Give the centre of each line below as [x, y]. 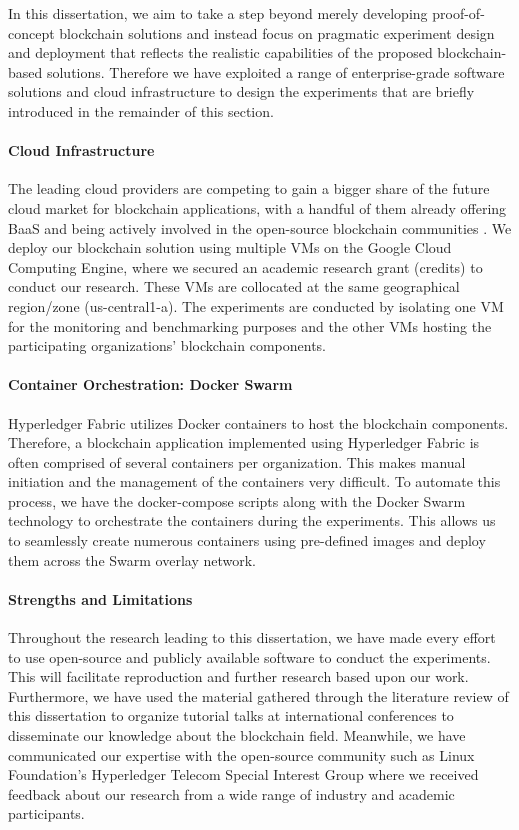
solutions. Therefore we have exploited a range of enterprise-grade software [275, 71]
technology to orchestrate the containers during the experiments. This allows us [252, 520]
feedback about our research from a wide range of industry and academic [231, 793]
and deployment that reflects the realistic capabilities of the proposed [220, 52]
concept [31, 32]
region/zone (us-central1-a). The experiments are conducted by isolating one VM [256, 305]
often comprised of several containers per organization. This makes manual [237, 461]
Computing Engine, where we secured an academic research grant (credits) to [245, 266]
